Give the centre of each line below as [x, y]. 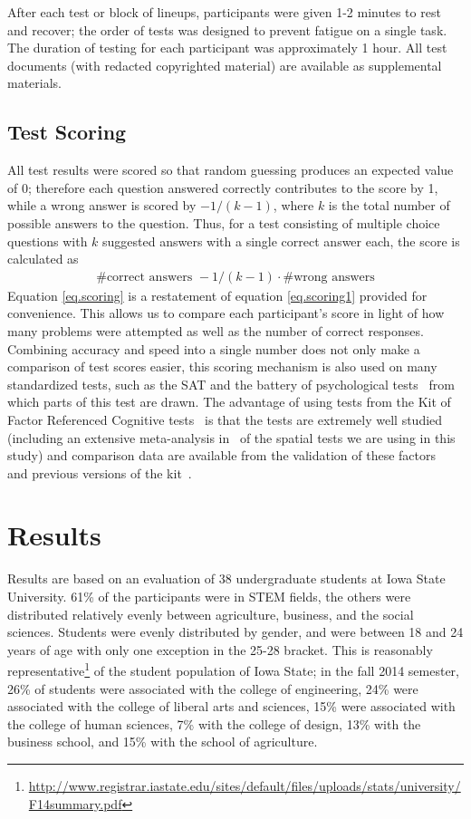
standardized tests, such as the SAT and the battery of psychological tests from [231, 384]
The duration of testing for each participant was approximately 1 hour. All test [227, 48]
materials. [35, 83]
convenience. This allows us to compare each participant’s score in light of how [226, 313]
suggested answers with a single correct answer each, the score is [281, 241]
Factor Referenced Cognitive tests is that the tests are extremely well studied [225, 419]
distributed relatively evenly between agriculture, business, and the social [211, 614]
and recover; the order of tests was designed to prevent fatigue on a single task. [227, 29]
